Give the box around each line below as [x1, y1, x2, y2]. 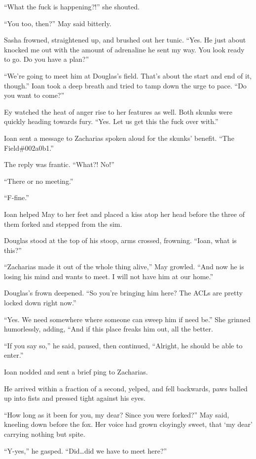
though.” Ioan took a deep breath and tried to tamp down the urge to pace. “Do [4, 80, 247, 90]
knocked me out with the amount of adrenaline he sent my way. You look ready [4, 44, 245, 54]
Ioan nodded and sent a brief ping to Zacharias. [4, 367, 148, 377]
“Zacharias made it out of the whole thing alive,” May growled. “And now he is [4, 261, 244, 272]
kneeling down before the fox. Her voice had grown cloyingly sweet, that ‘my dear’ [4, 419, 253, 429]
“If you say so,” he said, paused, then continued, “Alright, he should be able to [4, 340, 243, 350]
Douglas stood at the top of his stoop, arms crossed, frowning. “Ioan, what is [4, 235, 237, 246]
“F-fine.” [4, 192, 29, 203]
